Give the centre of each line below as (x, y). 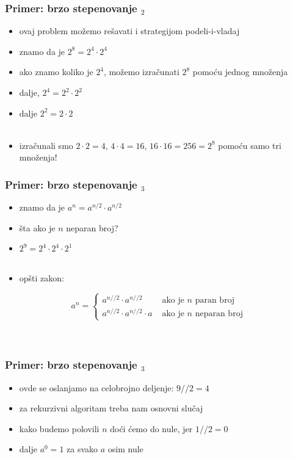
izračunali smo (46, 145)
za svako (82, 449)
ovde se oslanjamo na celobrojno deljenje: (96, 387)
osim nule (125, 449)
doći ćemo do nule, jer (151, 428)
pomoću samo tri (250, 145)
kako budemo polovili (59, 428)
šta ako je (37, 227)
